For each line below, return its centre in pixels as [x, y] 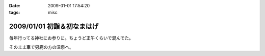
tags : [14, 13]
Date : [15, 6]
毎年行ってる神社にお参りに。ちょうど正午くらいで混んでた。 [71, 38]
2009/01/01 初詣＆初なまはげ [54, 27]
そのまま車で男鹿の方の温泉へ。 [41, 47]
